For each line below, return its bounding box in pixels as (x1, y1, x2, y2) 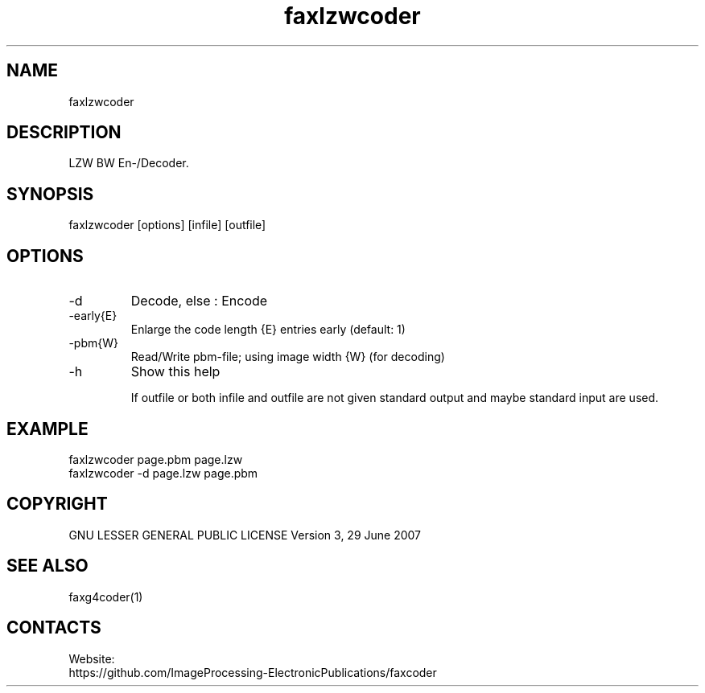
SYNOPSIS (6, 183, 94, 204)
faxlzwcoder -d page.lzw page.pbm (68, 465, 258, 480)
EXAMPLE (6, 418, 89, 439)
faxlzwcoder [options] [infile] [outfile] (68, 218, 266, 232)
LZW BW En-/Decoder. (68, 156, 189, 170)
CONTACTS (6, 617, 101, 638)
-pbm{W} (68, 336, 118, 351)
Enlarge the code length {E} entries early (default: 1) (130, 322, 406, 337)
